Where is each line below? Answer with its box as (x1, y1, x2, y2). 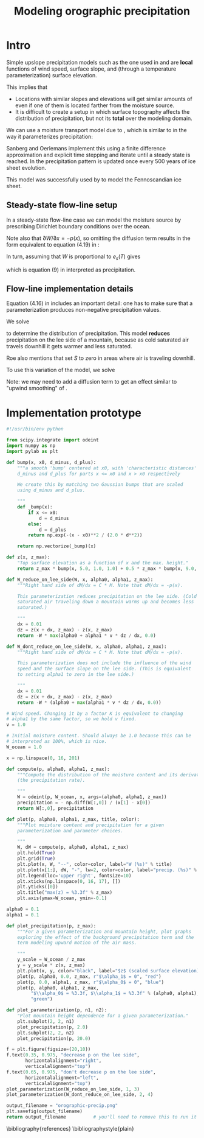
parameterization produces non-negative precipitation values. (6, 306, 161, 314)
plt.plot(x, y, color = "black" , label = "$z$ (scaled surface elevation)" (17, 968, 202, 974)
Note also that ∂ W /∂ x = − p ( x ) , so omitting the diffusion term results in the (6, 234, 191, 242)
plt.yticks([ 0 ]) (17, 884, 59, 890)
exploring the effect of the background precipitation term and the (17, 934, 194, 940)
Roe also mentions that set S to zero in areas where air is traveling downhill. (6, 354, 195, 362)
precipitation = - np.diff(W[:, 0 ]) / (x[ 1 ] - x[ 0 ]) (17, 799, 151, 806)
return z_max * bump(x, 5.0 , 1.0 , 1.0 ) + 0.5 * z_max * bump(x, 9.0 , (17, 565, 197, 572)
